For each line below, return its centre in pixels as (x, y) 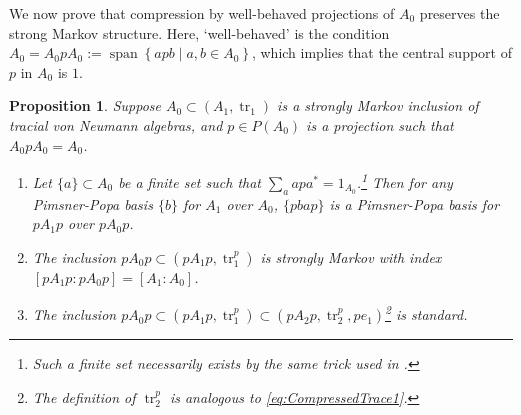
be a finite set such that (189, 181)
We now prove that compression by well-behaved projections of (202, 13)
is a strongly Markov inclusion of (378, 105)
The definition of (84, 396)
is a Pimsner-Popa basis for (414, 203)
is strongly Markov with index (351, 256)
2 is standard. (426, 313)
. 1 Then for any (404, 180)
